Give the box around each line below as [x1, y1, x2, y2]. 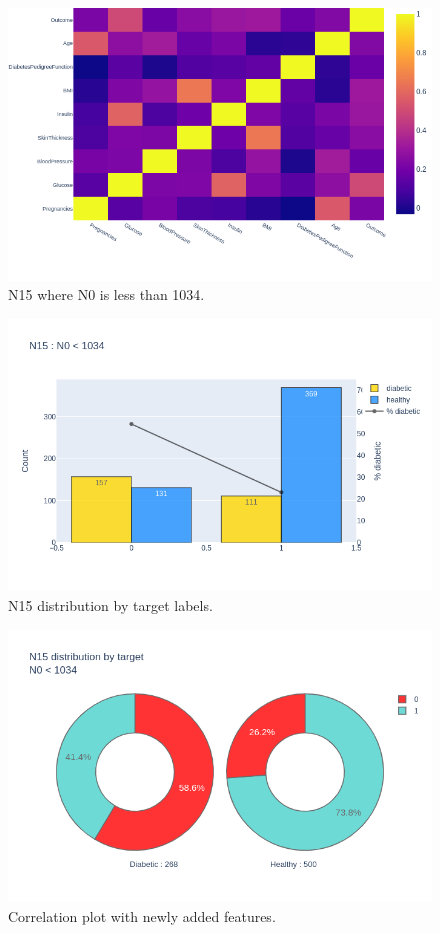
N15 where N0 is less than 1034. [8, 284, 205, 305]
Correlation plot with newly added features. [8, 905, 276, 926]
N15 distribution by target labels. [8, 594, 213, 615]
